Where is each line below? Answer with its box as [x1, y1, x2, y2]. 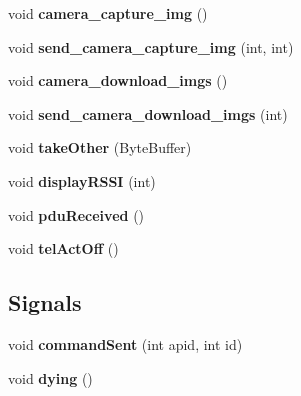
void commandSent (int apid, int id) [8, 333, 243, 354]
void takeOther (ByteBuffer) [8, 137, 192, 158]
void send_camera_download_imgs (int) [8, 103, 288, 124]
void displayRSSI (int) [8, 170, 156, 191]
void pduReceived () [8, 204, 145, 225]
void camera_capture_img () [8, 3, 208, 23]
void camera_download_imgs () [8, 70, 228, 91]
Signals [8, 287, 82, 318]
